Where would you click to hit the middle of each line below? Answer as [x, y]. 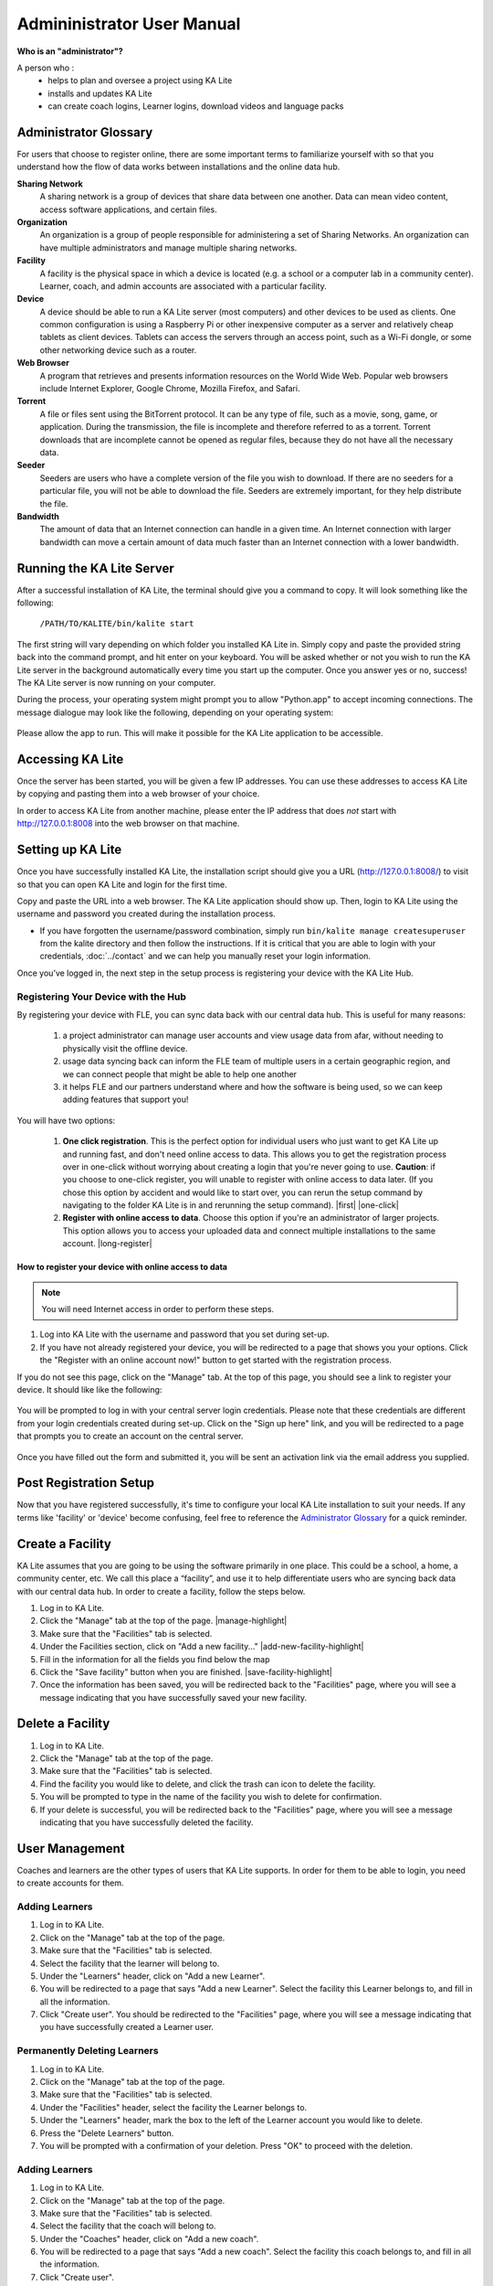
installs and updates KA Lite [100, 93]
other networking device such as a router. [118, 350]
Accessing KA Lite [70, 759]
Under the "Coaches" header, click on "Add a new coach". [149, 2238]
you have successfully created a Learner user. [127, 2027]
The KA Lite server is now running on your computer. [116, 682]
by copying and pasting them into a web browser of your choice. [138, 794]
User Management [71, 1848]
